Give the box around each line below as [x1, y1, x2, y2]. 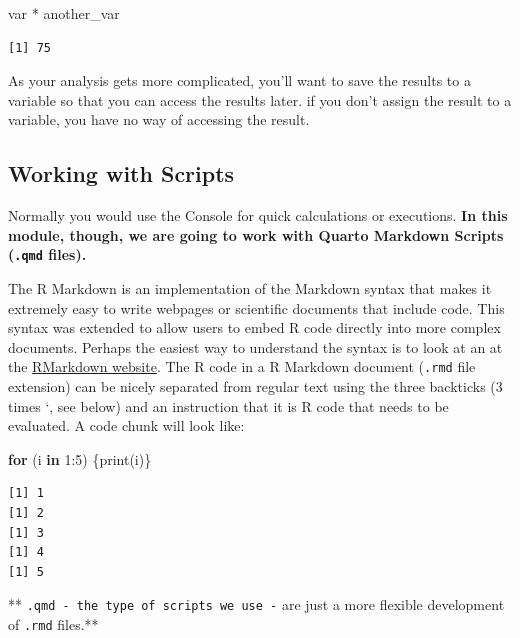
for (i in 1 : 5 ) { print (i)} [8, 448, 152, 469]
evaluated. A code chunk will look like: [8, 415, 245, 436]
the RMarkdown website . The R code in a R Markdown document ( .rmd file [8, 356, 476, 377]
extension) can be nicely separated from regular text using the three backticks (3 [8, 376, 503, 397]
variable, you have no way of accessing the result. [8, 109, 310, 130]
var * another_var [8, 3, 120, 23]
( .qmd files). [8, 244, 87, 265]
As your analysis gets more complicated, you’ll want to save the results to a [8, 70, 471, 91]
